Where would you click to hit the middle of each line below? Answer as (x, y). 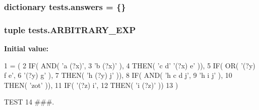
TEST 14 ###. (29, 102)
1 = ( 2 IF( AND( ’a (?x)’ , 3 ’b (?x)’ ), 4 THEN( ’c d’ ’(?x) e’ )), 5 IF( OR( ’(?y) (130, 65)
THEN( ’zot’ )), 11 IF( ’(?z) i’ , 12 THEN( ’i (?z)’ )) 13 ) (91, 85)
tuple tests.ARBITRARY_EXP (70, 29)
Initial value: (26, 48)
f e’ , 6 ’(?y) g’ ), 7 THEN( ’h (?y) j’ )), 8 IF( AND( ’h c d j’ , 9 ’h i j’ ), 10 (118, 75)
